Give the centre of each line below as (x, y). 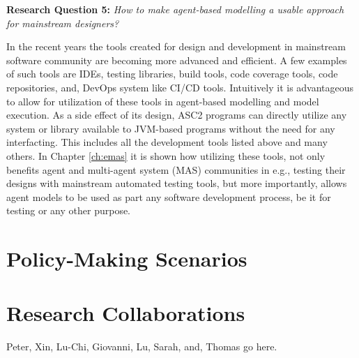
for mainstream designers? (63, 23)
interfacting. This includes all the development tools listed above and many (167, 142)
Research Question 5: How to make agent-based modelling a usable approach (175, 9)
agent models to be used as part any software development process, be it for (169, 196)
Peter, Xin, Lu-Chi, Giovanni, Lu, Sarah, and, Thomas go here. (142, 346)
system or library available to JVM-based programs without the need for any (171, 128)
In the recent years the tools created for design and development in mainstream (176, 46)
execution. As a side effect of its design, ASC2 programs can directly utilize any (177, 115)
